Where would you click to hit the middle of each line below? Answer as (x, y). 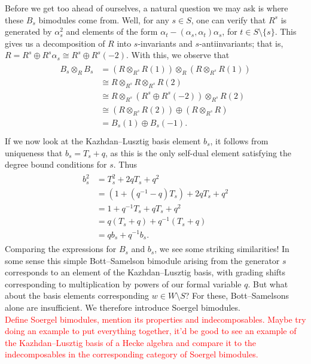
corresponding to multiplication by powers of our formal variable (123, 283)
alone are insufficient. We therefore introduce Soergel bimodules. (123, 307)
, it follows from (239, 140)
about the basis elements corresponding (77, 295)
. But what (268, 283)
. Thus (125, 164)
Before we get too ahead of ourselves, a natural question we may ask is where (147, 8)
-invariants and (165, 43)
